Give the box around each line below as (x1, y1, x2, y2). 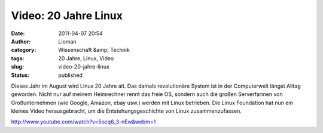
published (58, 72, 83, 79)
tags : (11, 54, 25, 62)
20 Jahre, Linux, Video (58, 54, 114, 62)
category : (11, 47, 36, 54)
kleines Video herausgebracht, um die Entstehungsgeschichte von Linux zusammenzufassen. (11, 107, 242, 115)
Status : (11, 72, 30, 79)
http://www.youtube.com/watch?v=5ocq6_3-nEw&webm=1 (11, 118, 156, 125)
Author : (11, 38, 31, 45)
